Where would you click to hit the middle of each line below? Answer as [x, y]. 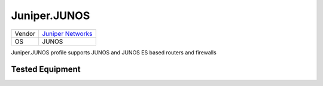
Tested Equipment [46, 70]
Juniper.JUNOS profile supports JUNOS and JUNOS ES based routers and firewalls [114, 52]
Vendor [25, 33]
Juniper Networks [67, 33]
